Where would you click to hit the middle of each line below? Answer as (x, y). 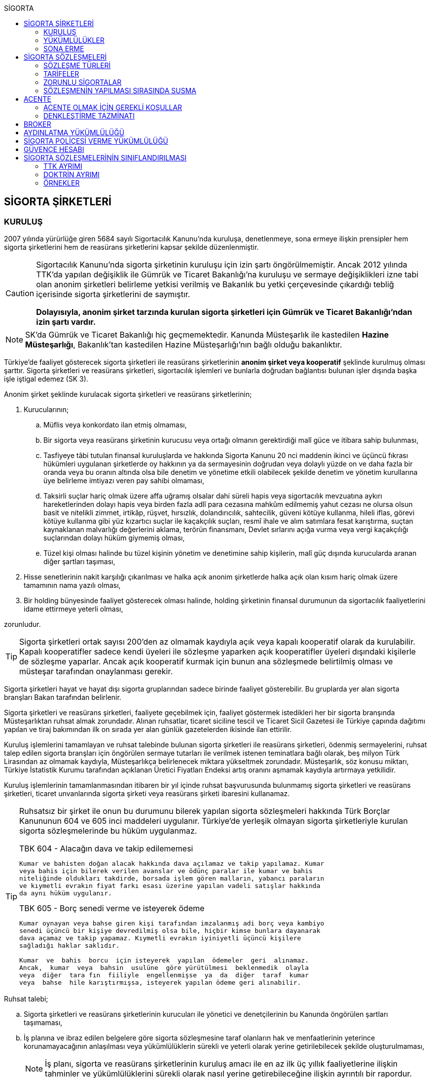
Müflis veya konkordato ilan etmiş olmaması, (115, 425)
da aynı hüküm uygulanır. (66, 893)
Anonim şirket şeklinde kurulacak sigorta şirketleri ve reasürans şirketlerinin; (128, 394)
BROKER (37, 124)
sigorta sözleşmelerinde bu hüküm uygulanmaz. (108, 831)
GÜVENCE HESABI (54, 149)
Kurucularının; (46, 410)
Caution (20, 293)
